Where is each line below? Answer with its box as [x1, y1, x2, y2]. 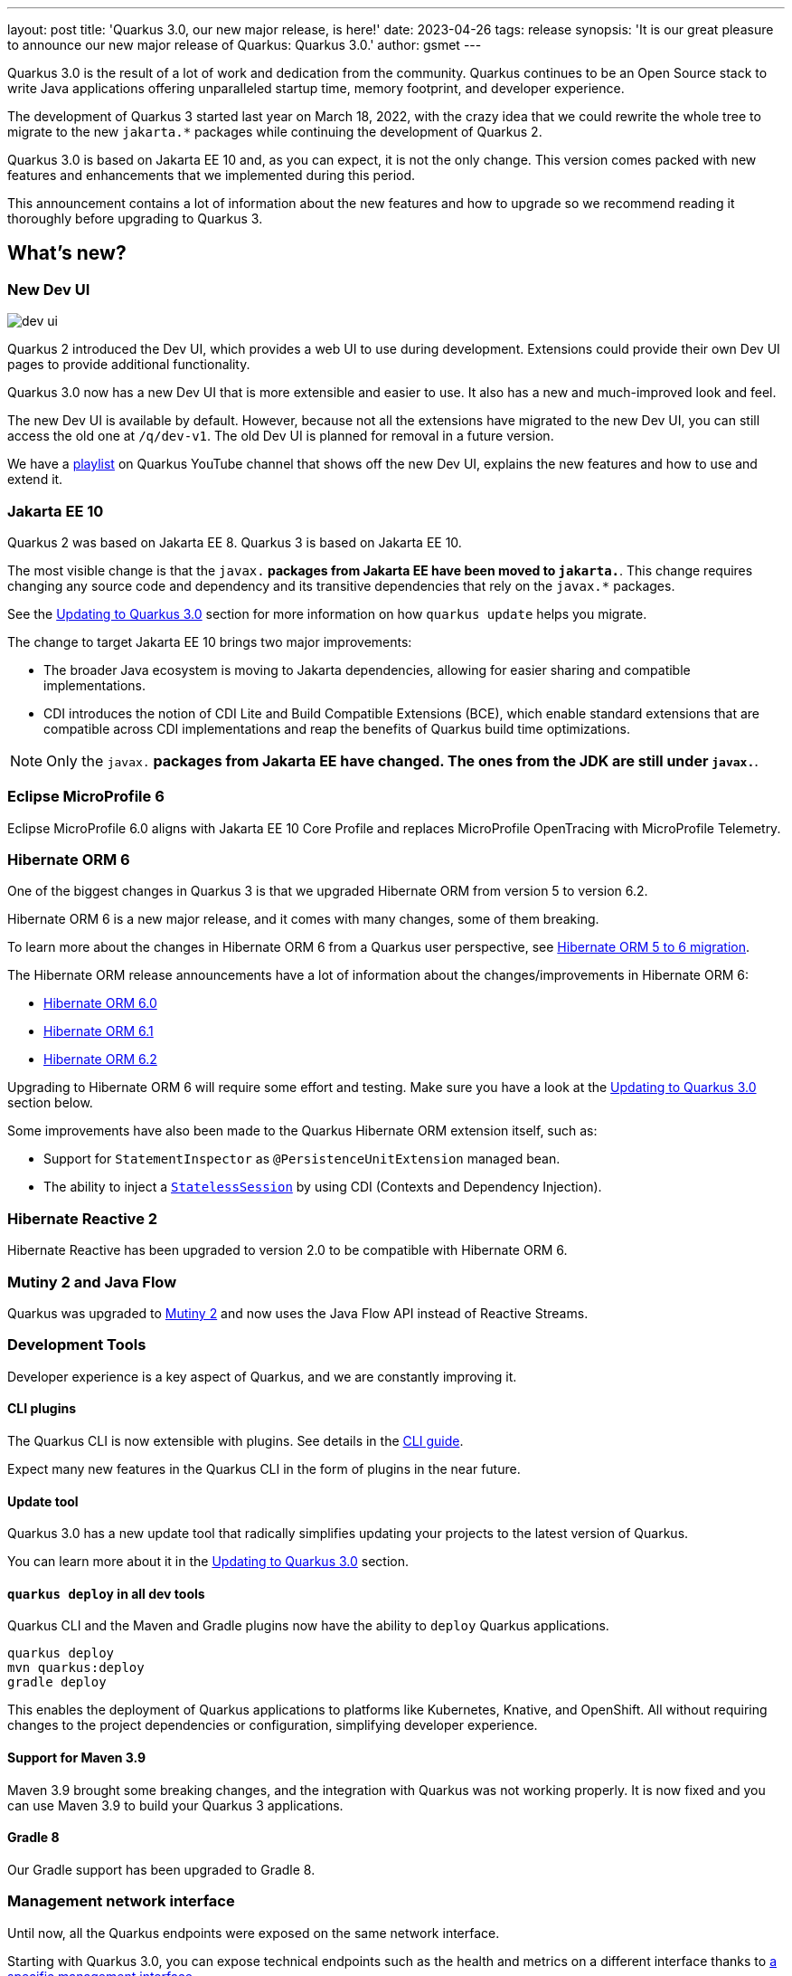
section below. [7, 1095, 93, 1111]
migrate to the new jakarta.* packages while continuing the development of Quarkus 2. [7, 124, 542, 139]
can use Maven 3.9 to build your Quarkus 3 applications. [7, 1797, 344, 1813]
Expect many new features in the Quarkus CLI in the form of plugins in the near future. [7, 1460, 521, 1477]
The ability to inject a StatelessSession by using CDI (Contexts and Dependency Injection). [43, 1179, 602, 1195]
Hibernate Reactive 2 [7, 1209, 158, 1228]
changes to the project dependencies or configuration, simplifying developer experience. [7, 1717, 538, 1734]
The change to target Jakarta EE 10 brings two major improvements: [7, 633, 412, 650]
